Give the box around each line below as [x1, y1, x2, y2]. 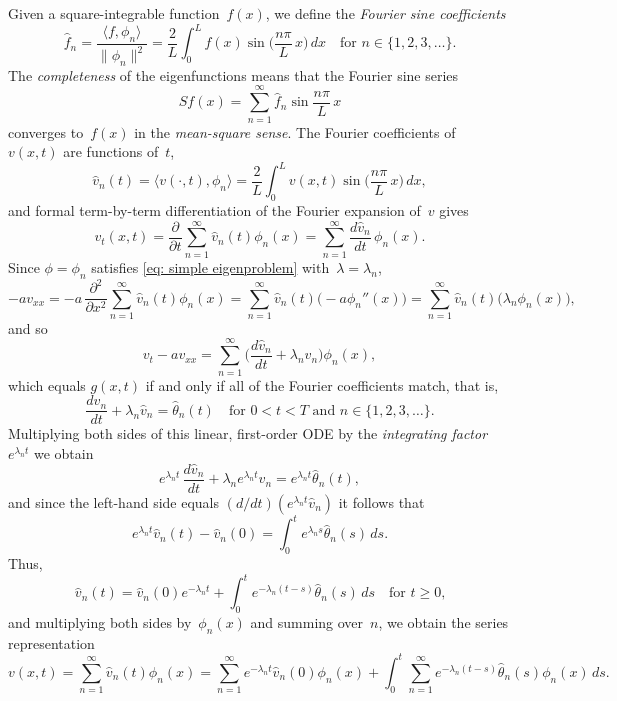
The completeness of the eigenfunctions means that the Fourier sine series [8, 64, 459, 85]
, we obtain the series [378, 612, 509, 633]
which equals [8, 374, 86, 395]
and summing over [250, 612, 364, 633]
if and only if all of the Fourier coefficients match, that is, [145, 374, 499, 395]
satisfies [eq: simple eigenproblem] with [91, 256, 330, 277]
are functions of [63, 141, 159, 162]
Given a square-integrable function [8, 3, 220, 23]
